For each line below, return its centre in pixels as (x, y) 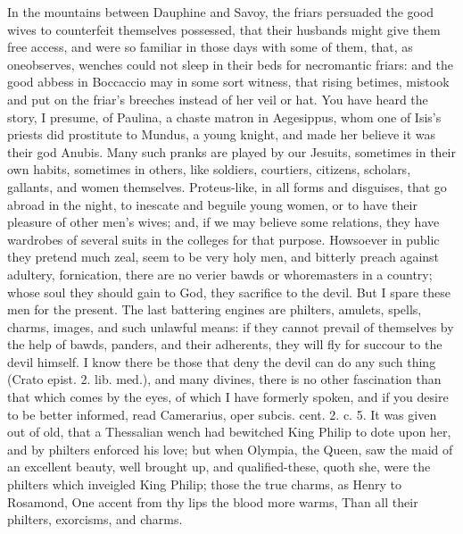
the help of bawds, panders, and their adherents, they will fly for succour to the (225, 344)
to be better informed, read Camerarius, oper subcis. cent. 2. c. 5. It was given (222, 414)
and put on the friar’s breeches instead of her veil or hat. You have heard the (218, 99)
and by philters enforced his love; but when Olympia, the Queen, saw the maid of (230, 449)
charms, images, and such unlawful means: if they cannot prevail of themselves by (231, 326)
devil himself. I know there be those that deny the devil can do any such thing (222, 361)
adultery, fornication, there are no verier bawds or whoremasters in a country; (220, 274)
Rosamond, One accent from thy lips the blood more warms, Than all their (213, 501)
